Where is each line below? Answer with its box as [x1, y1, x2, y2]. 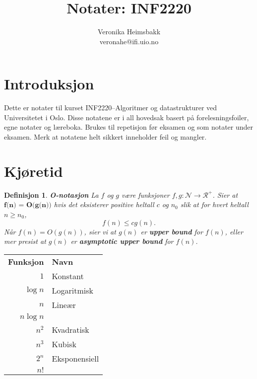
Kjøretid [4, 160, 63, 181]
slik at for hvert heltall [180, 199, 249, 210]
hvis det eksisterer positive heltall [54, 199, 154, 210]
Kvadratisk [52, 323, 89, 335]
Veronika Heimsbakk [97, 26, 161, 37]
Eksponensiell [52, 352, 99, 364]
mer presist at [4, 236, 46, 246]
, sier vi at [84, 226, 116, 236]
